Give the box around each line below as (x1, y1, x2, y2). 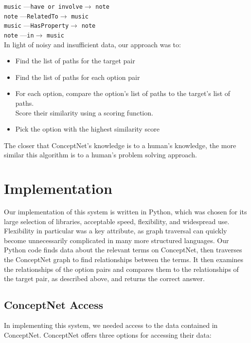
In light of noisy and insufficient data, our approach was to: (4, 39, 181, 49)
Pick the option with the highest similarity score (15, 124, 160, 134)
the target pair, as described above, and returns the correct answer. (4, 273, 205, 284)
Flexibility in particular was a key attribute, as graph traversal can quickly (4, 226, 227, 236)
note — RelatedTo (4, 10, 58, 20)
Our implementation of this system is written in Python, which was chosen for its (4, 207, 247, 217)
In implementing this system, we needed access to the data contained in (4, 320, 218, 330)
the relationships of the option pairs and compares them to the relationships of (4, 264, 239, 274)
